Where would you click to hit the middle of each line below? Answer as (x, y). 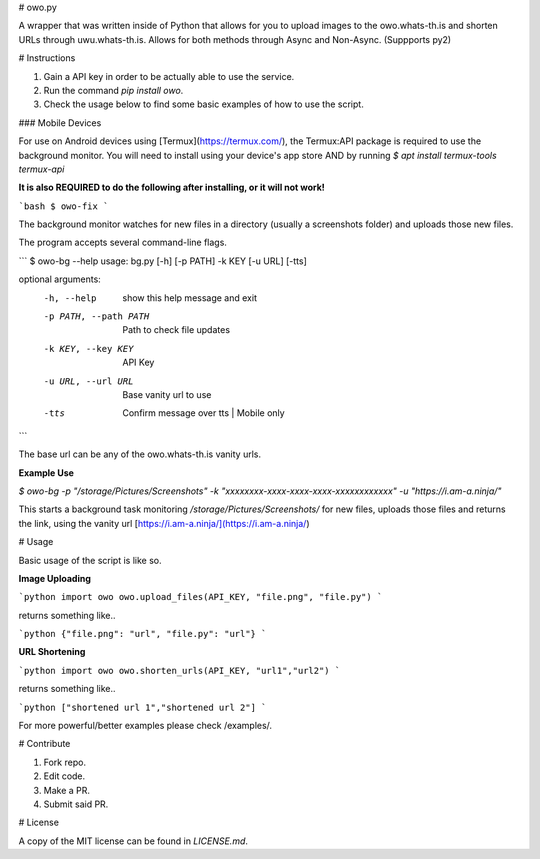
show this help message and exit (189, 297)
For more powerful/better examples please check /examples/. (145, 726)
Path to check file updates (176, 330)
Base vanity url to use (167, 394)
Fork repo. (65, 762)
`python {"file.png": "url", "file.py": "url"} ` (142, 634)
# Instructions (47, 58)
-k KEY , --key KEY (88, 348)
